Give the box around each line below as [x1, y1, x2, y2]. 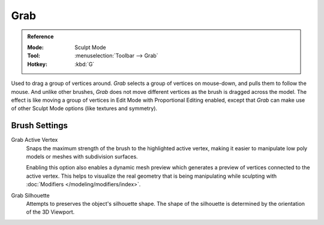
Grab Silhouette [11, 191, 50, 199]
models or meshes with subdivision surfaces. [26, 153, 138, 160]
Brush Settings [11, 120, 68, 131]
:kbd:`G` [74, 60, 95, 68]
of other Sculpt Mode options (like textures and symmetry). [11, 105, 158, 112]
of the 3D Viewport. [26, 208, 75, 215]
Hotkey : [27, 60, 48, 68]
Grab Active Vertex [11, 136, 58, 144]
